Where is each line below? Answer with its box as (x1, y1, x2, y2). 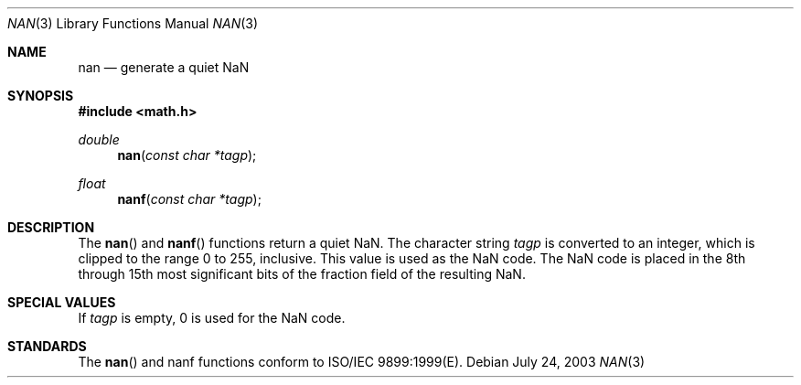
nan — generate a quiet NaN (78, 59, 250, 75)
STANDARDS (7, 338, 87, 354)
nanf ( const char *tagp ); (117, 191, 262, 207)
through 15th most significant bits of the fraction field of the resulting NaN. (78, 266, 526, 282)
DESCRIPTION (7, 219, 95, 235)
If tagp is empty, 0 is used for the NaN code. (78, 310, 346, 326)
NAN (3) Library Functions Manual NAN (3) (7, 16, 259, 31)
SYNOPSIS (7, 88, 74, 103)
